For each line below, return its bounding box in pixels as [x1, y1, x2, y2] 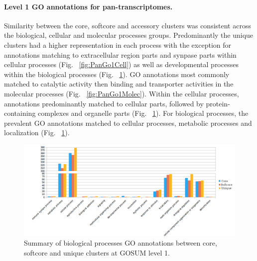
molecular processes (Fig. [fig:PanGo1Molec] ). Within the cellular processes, [4, 88, 239, 98]
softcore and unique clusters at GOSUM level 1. [24, 247, 170, 258]
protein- [206, 98, 230, 108]
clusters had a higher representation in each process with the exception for [4, 39, 231, 50]
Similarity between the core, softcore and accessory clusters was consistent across [4, 20, 251, 30]
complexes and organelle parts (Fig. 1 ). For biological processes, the [38, 108, 249, 118]
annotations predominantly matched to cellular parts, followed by [4, 98, 204, 108]
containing [4, 108, 36, 118]
